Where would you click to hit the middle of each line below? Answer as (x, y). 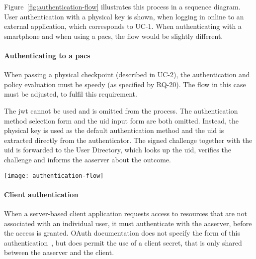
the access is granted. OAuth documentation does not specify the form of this (122, 233)
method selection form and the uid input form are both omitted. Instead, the (122, 120)
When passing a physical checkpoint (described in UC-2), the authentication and (127, 74)
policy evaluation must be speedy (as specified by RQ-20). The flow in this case (125, 84)
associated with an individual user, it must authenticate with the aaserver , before (128, 223)
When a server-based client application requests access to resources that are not (126, 213)
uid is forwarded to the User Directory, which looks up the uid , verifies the (118, 150)
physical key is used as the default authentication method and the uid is (114, 130)
